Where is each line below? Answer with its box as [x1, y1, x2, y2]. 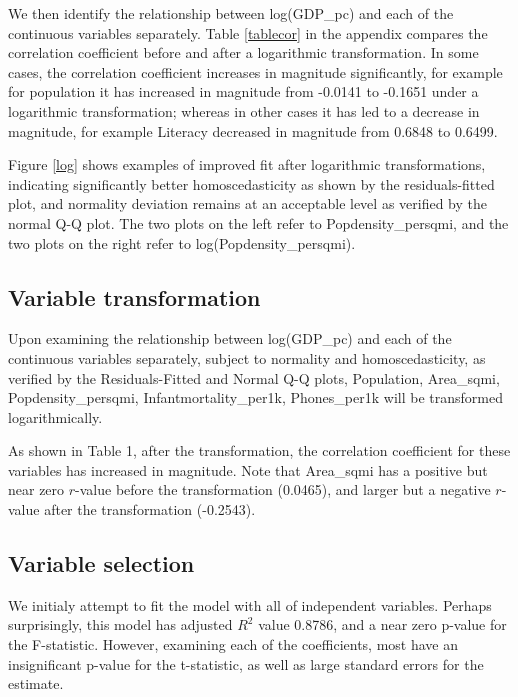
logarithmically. [8, 406, 103, 427]
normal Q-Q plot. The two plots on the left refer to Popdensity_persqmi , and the [8, 212, 509, 233]
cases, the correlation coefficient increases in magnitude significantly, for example [8, 61, 503, 82]
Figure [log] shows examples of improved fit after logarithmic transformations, [8, 154, 486, 175]
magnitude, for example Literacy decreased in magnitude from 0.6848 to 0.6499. [8, 120, 498, 141]
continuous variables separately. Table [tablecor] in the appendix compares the [8, 22, 488, 43]
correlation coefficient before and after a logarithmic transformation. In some [8, 42, 479, 63]
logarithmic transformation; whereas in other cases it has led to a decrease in [8, 100, 480, 121]
